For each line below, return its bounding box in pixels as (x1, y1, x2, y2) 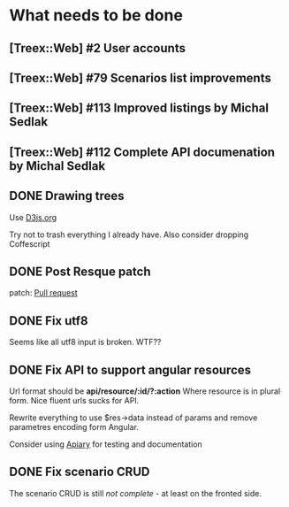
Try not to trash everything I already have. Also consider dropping (9, 229, 249, 240)
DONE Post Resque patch (9, 264, 151, 279)
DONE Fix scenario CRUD (9, 465, 150, 480)
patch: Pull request (9, 288, 78, 298)
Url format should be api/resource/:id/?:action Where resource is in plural (9, 386, 281, 396)
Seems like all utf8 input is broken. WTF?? (9, 337, 162, 348)
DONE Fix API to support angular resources (9, 362, 252, 377)
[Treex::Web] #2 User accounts (9, 41, 186, 56)
